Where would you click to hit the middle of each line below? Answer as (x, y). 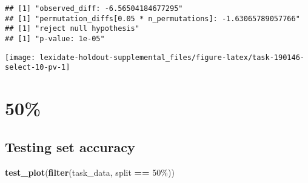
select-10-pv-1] (38, 68)
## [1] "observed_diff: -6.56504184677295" (94, 8)
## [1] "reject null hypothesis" (72, 29)
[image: (20, 57)
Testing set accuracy (70, 146)
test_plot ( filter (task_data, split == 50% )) (90, 172)
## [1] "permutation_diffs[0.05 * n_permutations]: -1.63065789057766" (152, 18)
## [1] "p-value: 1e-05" (55, 38)
